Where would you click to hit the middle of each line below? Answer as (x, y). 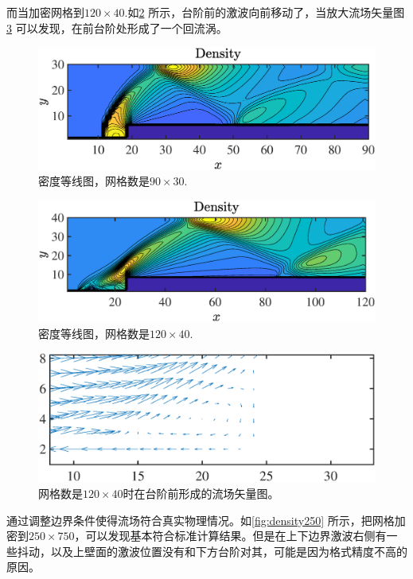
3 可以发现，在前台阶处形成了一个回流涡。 (117, 27)
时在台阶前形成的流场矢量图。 (201, 493)
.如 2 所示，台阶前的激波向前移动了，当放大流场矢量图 (265, 12)
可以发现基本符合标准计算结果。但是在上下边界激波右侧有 (236, 536)
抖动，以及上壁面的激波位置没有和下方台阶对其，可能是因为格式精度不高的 (212, 551)
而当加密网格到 (45, 12)
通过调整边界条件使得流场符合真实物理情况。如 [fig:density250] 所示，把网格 (201, 520)
